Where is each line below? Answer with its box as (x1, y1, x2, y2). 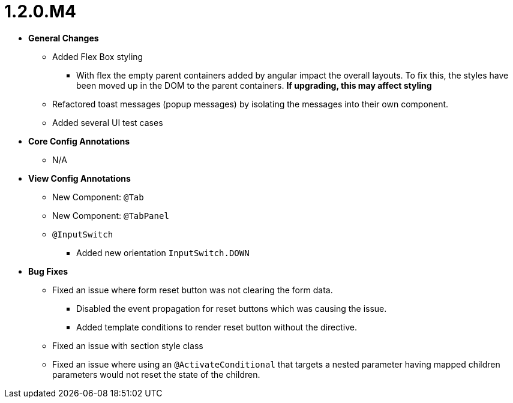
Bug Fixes (28, 266, 68, 276)
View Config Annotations (28, 173, 131, 184)
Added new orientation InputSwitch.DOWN (76, 247, 250, 258)
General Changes (28, 32, 99, 43)
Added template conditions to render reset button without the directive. (76, 321, 358, 332)
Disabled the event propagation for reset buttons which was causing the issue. (76, 303, 387, 314)
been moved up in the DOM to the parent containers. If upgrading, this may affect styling (76, 80, 432, 91)
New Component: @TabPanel (52, 210, 169, 221)
